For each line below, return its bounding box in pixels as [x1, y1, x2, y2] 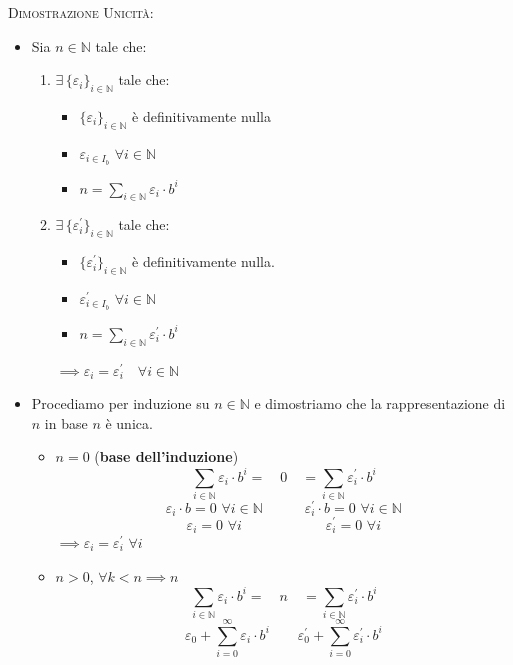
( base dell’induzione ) [94, 446, 239, 467]
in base [44, 412, 88, 433]
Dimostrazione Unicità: [8, 2, 154, 22]
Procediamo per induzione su [31, 393, 210, 414]
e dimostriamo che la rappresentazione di [254, 393, 506, 414]
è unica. [105, 412, 153, 433]
